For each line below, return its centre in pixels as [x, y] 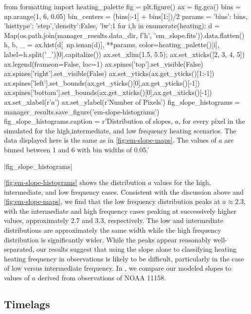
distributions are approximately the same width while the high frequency [113, 230]
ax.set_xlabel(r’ [28, 102]
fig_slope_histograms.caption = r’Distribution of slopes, [88, 121]
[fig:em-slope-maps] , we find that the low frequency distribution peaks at [112, 201]
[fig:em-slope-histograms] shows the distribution [75, 182]
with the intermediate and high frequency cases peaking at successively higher [120, 211]
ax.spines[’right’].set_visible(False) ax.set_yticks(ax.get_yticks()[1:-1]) [109, 73]
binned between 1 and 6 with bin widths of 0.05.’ [77, 149]
